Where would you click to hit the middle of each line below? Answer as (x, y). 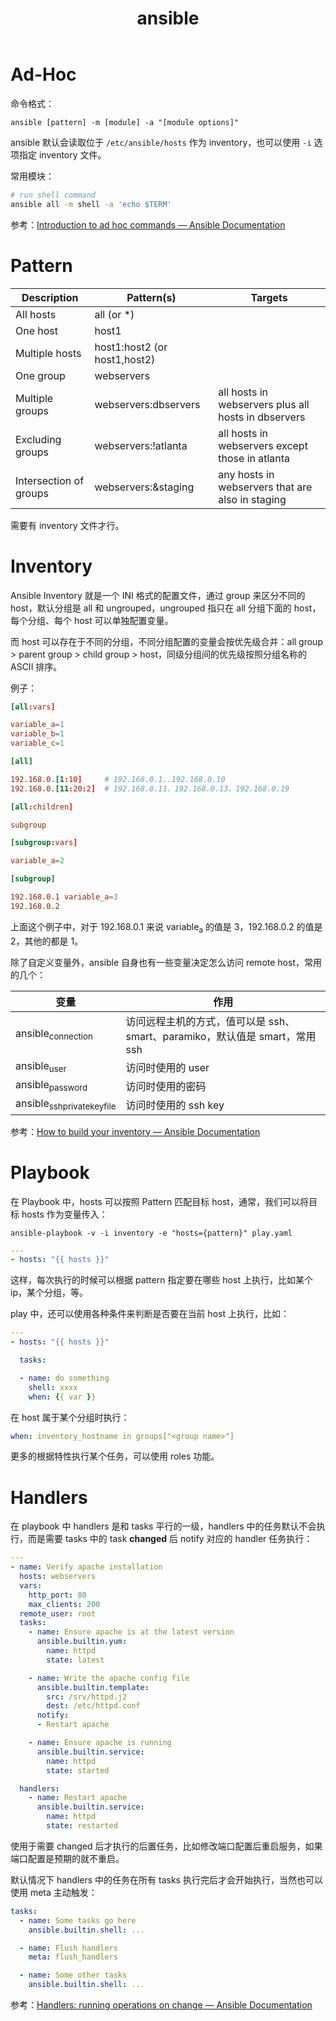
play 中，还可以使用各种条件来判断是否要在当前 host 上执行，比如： (150, 1314)
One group (40, 375)
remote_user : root (58, 1613)
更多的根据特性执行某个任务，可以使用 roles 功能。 (115, 1456)
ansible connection (54, 1034)
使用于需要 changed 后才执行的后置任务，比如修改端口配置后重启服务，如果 (166, 1846)
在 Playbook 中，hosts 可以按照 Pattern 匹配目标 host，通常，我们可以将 (159, 1201)
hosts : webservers (58, 1577)
